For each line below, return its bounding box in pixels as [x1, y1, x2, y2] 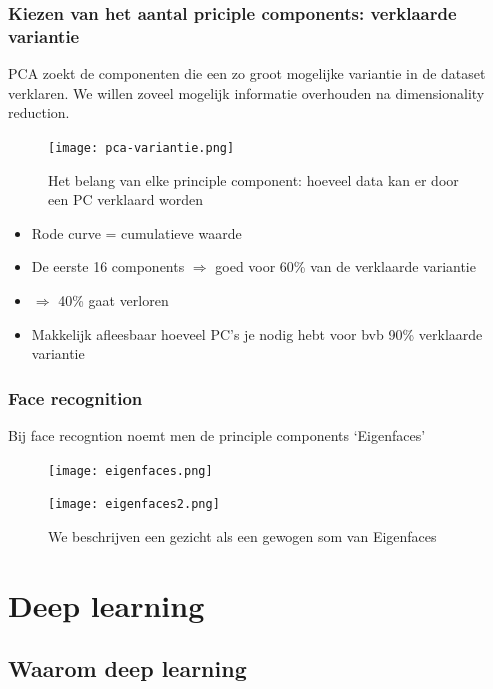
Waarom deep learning [8, 653, 247, 684]
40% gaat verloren [58, 289, 169, 310]
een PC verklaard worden [48, 189, 204, 210]
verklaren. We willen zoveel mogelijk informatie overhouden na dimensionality [8, 82, 485, 103]
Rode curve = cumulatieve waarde [31, 222, 242, 243]
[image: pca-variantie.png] [48, 140, 235, 155]
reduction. [8, 102, 70, 123]
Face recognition [8, 385, 143, 410]
